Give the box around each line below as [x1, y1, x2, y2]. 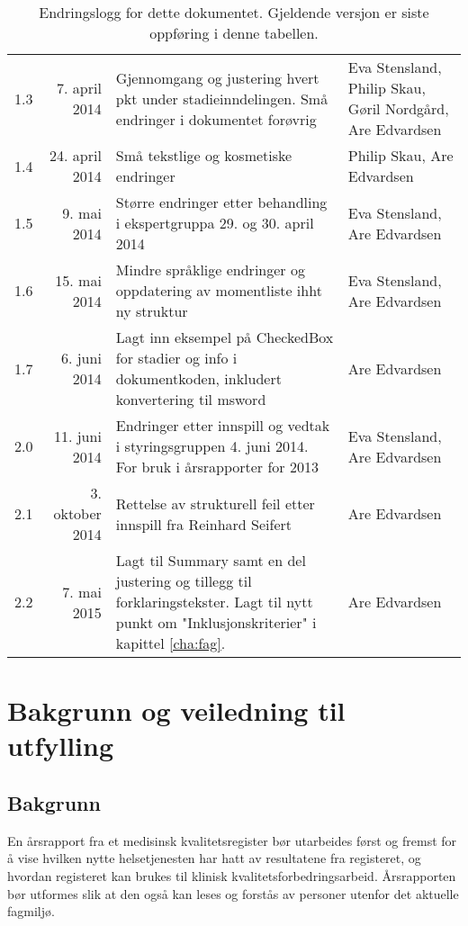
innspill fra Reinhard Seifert [115, 513, 292, 535]
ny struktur [115, 301, 188, 321]
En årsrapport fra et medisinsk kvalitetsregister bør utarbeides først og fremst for [7, 831, 457, 850]
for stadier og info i [115, 347, 238, 368]
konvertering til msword [115, 389, 266, 409]
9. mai [62, 202, 102, 223]
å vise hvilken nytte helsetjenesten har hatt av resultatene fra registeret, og [7, 849, 421, 868]
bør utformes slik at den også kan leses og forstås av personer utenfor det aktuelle [7, 884, 459, 903]
